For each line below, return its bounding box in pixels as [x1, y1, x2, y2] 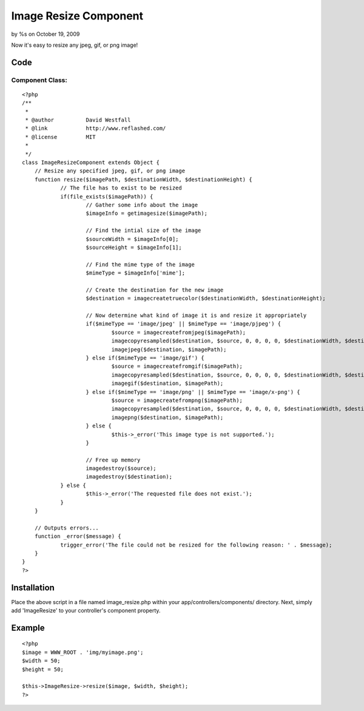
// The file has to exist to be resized [60, 185, 182, 191]
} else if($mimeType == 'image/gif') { [86, 355, 204, 361]
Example [11, 622, 45, 633]
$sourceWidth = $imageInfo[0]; [86, 236, 179, 242]
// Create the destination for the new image [86, 286, 224, 293]
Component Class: [11, 76, 68, 84]
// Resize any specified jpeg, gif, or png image [34, 168, 185, 174]
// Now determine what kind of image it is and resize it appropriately [86, 312, 307, 319]
